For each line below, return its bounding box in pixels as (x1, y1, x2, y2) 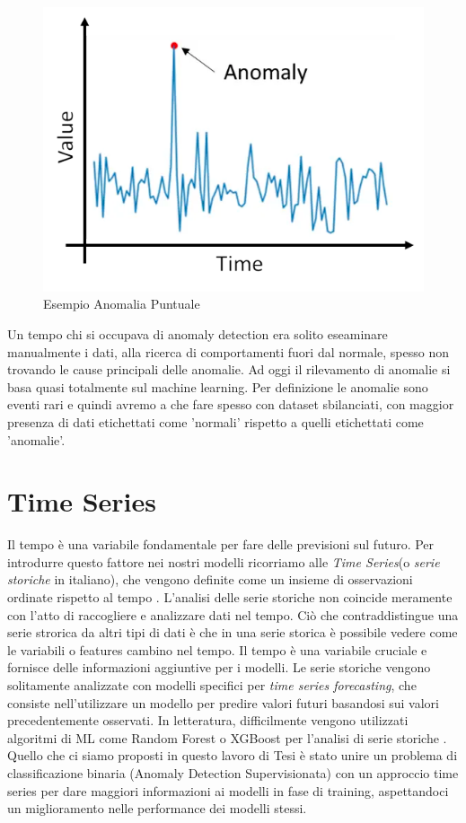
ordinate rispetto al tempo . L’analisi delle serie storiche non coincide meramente (7, 588, 453, 607)
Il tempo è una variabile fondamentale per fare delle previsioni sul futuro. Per (7, 535, 435, 554)
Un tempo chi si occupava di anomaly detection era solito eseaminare (7, 325, 388, 344)
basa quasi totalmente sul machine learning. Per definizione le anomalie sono (7, 377, 428, 396)
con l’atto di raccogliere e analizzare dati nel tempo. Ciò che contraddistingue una (7, 605, 459, 624)
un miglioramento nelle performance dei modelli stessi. (7, 799, 307, 818)
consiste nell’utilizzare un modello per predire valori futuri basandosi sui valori (7, 693, 439, 712)
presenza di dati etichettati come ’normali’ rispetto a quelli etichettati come (7, 412, 424, 431)
